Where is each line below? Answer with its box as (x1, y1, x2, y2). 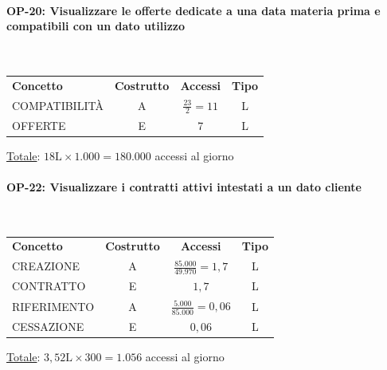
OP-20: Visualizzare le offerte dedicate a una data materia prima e (6, 2, 381, 18)
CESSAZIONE (12, 317, 84, 334)
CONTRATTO (12, 277, 86, 294)
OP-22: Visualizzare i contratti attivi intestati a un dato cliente (6, 178, 362, 195)
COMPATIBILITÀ (12, 96, 104, 113)
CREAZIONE (12, 258, 80, 274)
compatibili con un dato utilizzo (6, 18, 185, 34)
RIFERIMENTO (12, 297, 95, 314)
